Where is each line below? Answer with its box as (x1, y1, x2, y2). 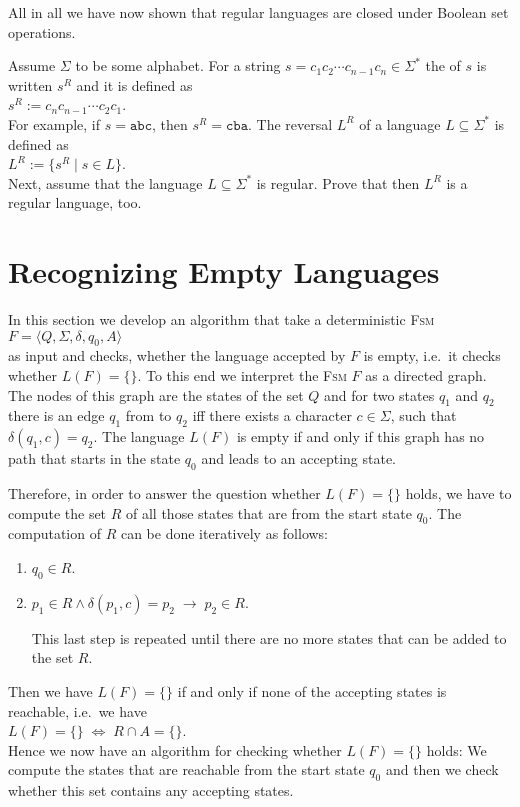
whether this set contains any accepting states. (8, 780, 294, 801)
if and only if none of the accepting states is (177, 681, 447, 701)
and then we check (385, 759, 499, 780)
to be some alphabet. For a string (75, 55, 281, 76)
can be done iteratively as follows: (120, 523, 329, 544)
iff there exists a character (192, 405, 352, 426)
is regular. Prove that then (256, 172, 420, 193)
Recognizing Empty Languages (8, 251, 440, 292)
